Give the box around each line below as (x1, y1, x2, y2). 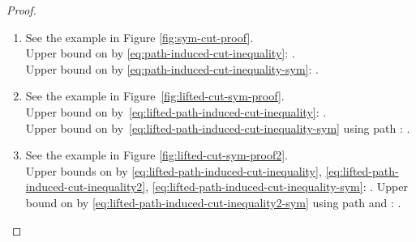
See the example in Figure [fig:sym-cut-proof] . (25, 28, 254, 45)
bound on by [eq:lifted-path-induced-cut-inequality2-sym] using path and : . (25, 193, 401, 210)
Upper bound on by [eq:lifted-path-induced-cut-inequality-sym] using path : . (25, 119, 410, 136)
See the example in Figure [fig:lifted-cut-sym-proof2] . (25, 146, 288, 163)
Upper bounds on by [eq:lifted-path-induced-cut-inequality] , (25, 162, 322, 179)
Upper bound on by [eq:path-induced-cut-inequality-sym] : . (25, 60, 319, 77)
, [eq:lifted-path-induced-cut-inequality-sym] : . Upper (145, 178, 408, 195)
